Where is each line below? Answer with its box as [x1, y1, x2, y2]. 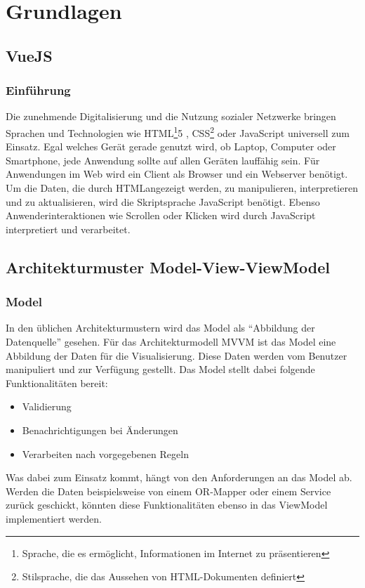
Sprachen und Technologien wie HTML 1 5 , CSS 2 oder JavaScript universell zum [6, 123, 350, 140]
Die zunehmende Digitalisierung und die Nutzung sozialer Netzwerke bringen [6, 109, 336, 124]
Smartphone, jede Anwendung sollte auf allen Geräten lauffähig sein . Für [6, 152, 320, 167]
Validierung [22, 399, 72, 414]
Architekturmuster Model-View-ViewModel [6, 256, 330, 277]
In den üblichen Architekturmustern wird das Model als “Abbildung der [6, 320, 315, 335]
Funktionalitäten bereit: [6, 375, 108, 390]
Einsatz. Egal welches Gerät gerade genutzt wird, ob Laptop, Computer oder [6, 139, 336, 154]
